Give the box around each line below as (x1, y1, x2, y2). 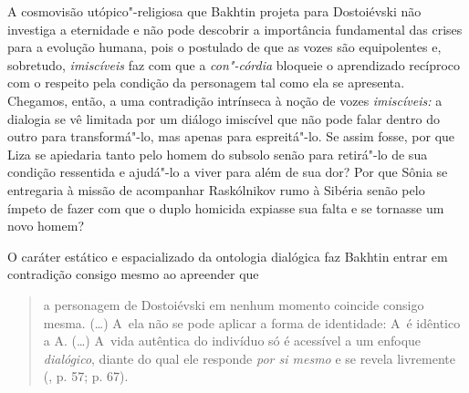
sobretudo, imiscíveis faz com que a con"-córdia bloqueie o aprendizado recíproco (7, 55, 461, 74)
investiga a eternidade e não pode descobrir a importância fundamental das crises (7, 19, 463, 38)
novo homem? (7, 216, 84, 235)
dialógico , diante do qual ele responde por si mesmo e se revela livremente (43, 348, 456, 367)
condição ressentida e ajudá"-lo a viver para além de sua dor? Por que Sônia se (7, 162, 448, 181)
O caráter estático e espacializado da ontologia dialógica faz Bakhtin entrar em (7, 246, 448, 265)
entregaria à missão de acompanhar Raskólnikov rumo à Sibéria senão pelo (7, 180, 425, 199)
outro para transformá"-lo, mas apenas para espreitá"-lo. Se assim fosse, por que (7, 127, 455, 146)
